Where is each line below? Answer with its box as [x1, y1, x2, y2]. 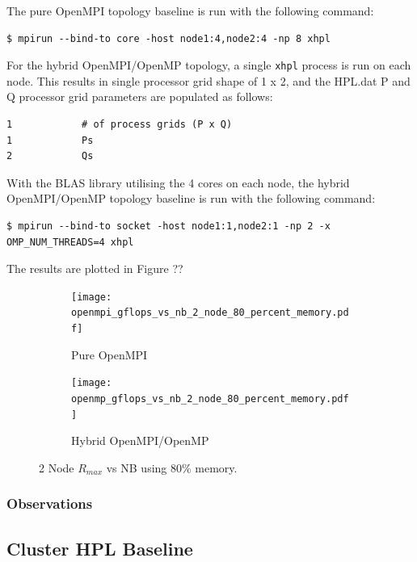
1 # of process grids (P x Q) [6, 119, 233, 131]
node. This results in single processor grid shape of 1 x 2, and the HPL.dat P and [6, 72, 411, 89]
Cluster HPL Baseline [6, 535, 193, 560]
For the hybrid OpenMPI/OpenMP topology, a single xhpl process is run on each [6, 57, 411, 73]
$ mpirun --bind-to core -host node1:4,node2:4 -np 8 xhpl [6, 32, 331, 44]
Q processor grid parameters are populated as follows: [6, 88, 273, 105]
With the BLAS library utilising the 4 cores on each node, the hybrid [6, 174, 350, 191]
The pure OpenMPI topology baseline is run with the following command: [6, 2, 374, 19]
